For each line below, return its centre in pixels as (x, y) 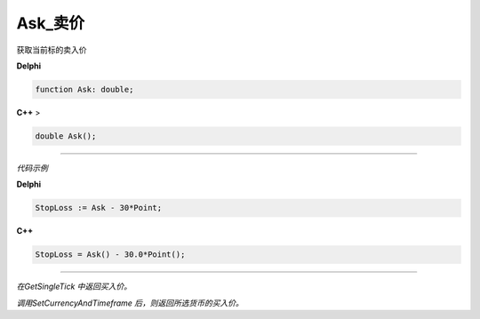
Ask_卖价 (50, 23)
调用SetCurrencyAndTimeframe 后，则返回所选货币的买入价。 (130, 303)
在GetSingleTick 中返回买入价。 (74, 287)
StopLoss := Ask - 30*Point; (99, 208)
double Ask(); (66, 136)
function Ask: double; (84, 89)
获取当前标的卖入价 (52, 50)
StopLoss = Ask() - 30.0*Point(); (110, 255)
